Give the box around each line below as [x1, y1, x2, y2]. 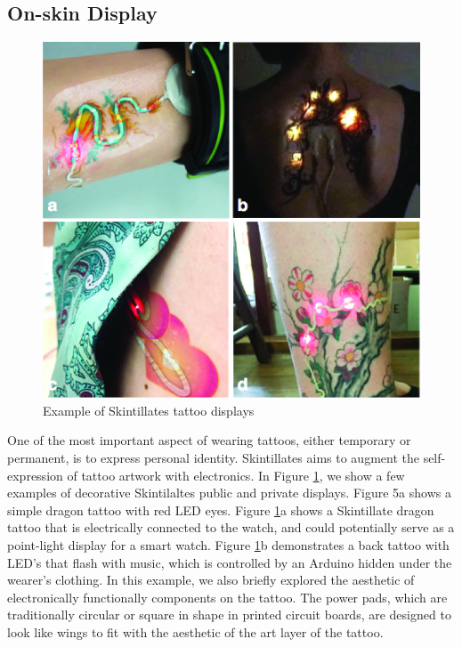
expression [7, 465, 63, 484]
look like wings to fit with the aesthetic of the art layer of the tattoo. [7, 622, 384, 641]
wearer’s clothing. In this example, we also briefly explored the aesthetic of [7, 570, 415, 589]
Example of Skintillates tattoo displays [43, 400, 255, 419]
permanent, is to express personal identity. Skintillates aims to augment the [7, 449, 419, 466]
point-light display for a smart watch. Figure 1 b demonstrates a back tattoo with [7, 535, 450, 554]
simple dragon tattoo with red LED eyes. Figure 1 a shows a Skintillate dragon [7, 500, 434, 519]
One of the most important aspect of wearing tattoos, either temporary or [7, 431, 411, 449]
